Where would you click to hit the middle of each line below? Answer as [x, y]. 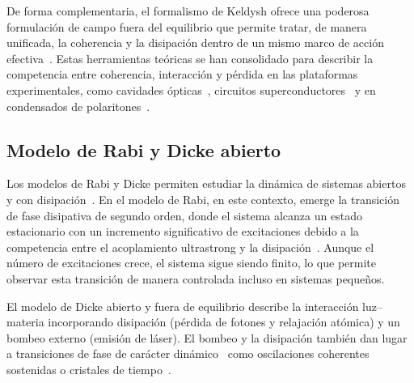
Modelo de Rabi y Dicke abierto [144, 149]
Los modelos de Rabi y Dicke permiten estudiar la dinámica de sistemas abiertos [206, 183]
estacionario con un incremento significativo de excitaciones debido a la [183, 231]
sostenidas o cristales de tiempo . [89, 369]
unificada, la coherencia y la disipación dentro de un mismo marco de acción [195, 43]
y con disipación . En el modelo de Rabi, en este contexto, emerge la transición [203, 199]
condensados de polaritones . [78, 106]
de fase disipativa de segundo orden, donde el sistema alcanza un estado [184, 215]
